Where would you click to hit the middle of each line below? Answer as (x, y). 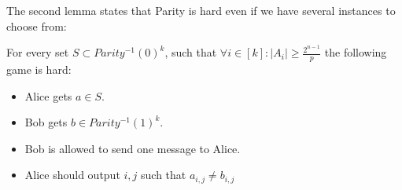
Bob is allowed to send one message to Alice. (133, 148)
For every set (38, 52)
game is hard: (39, 69)
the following (356, 52)
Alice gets (48, 95)
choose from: (37, 26)
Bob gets (46, 122)
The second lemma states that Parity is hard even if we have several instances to (201, 10)
